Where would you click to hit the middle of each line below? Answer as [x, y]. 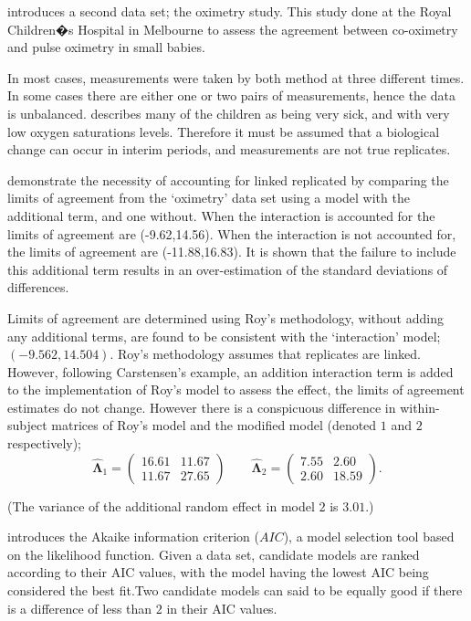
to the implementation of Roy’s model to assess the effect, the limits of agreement [236, 389]
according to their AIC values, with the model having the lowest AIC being [218, 572]
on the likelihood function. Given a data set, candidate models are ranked [214, 554]
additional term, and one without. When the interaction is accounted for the [221, 215]
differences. [38, 287]
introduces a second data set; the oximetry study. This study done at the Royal [230, 11]
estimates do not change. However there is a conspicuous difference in [202, 407]
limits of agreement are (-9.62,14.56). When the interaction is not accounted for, [232, 233]
